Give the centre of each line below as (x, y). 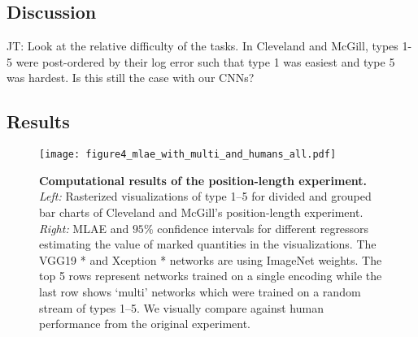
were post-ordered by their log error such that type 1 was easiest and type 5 (205, 61)
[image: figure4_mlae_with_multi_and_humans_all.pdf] (188, 155)
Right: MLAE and (84, 228)
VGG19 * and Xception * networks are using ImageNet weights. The (211, 259)
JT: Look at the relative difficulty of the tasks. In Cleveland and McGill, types (202, 46)
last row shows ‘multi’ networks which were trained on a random (200, 292)
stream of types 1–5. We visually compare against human (181, 307)
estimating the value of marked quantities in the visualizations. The (208, 244)
